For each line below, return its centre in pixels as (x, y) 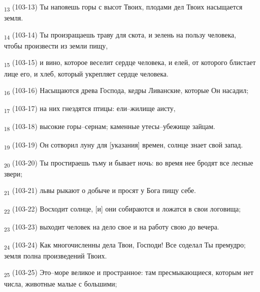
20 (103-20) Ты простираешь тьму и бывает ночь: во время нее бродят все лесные (129, 163)
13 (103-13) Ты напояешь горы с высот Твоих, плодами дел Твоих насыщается (123, 7)
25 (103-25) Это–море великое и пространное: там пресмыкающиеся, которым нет (129, 273)
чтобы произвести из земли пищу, (56, 45)
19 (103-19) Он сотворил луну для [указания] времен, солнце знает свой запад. (123, 145)
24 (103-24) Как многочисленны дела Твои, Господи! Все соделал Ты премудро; (125, 245)
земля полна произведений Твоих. (55, 255)
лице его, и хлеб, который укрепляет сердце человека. (86, 73)
